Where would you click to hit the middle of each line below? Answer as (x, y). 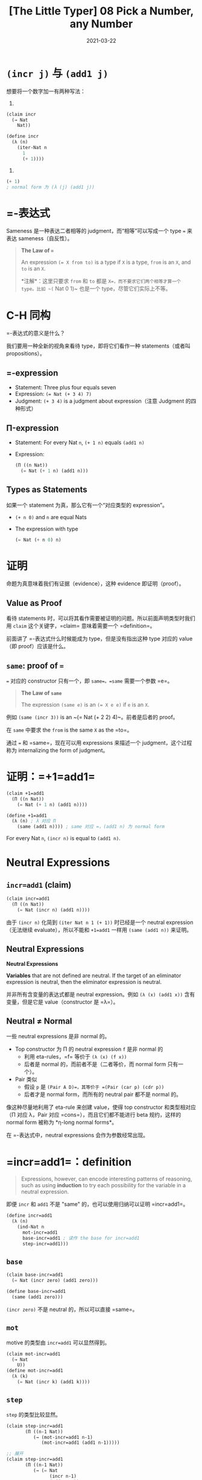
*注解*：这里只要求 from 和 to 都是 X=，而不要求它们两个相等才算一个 (101, 281)
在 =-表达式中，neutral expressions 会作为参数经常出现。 (77, 1135)
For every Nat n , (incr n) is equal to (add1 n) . (63, 838)
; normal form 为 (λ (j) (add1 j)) (50, 187)
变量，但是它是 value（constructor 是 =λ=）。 (62, 1002)
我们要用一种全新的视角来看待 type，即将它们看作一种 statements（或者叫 (99, 346)
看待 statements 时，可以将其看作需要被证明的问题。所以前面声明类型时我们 (101, 618)
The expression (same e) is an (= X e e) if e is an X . (85, 704)
